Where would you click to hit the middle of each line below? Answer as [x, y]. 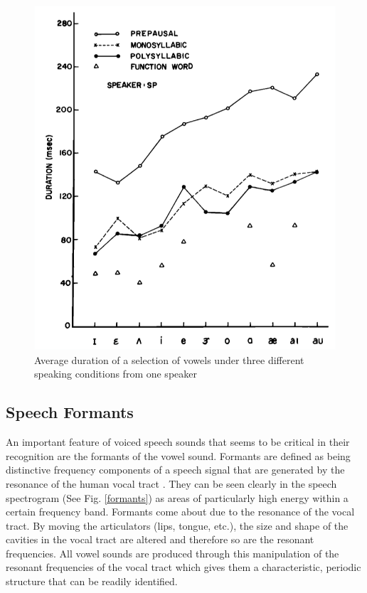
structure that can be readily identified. [92, 581]
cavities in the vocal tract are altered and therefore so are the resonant [160, 539]
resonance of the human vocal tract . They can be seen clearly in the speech [171, 483]
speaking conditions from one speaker [116, 374]
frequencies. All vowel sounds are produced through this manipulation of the [172, 553]
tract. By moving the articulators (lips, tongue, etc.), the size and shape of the [177, 525]
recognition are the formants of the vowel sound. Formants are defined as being [178, 455]
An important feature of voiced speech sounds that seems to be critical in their [178, 442]
